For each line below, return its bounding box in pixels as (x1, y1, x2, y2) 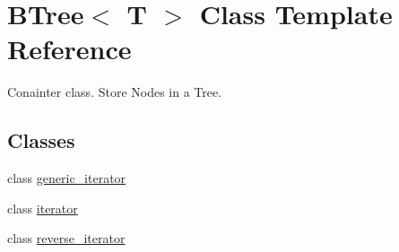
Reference (7, 30, 132, 67)
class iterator (7, 198, 78, 217)
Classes (7, 126, 75, 154)
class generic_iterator (7, 169, 126, 187)
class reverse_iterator (7, 229, 126, 248)
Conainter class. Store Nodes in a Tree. (7, 83, 222, 101)
